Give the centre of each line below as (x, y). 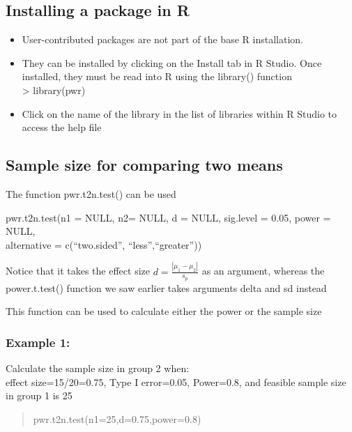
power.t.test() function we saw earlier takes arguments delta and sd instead (166, 287)
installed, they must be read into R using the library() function (157, 76)
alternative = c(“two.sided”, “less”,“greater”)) (104, 244)
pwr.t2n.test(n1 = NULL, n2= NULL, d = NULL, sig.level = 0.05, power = (168, 217)
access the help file (62, 127)
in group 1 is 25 (39, 395)
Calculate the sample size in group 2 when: (98, 368)
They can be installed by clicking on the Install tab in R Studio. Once (172, 62)
